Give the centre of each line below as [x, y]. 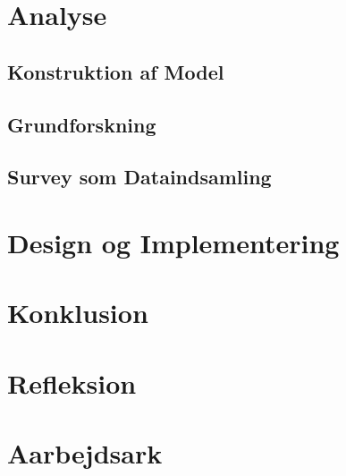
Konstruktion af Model [116, 71]
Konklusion [78, 313]
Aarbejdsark [85, 453]
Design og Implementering [173, 242]
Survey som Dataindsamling [139, 177]
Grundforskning [82, 124]
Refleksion [72, 382]
